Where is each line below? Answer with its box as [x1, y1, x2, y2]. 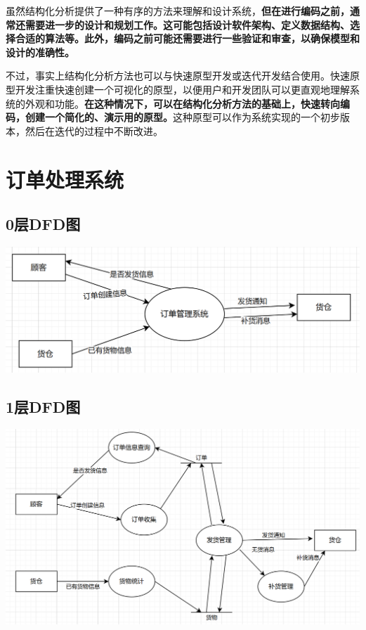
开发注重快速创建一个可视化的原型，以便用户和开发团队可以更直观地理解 [15, 82, 350, 96]
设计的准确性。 [6, 44, 74, 59]
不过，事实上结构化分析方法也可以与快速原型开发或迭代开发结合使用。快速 [6, 68, 350, 83]
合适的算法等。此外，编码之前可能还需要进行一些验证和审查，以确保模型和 [15, 31, 360, 46]
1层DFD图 [6, 395, 81, 417]
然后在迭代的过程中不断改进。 [25, 123, 163, 138]
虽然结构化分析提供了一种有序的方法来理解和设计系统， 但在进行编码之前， [6, 4, 350, 18]
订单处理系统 [6, 165, 124, 193]
